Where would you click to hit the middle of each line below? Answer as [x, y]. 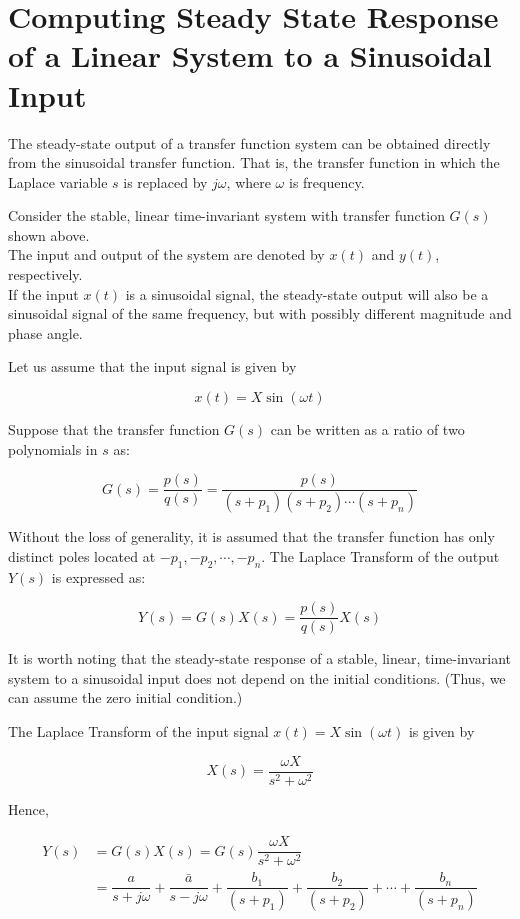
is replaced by [165, 181]
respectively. [45, 274]
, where [248, 181]
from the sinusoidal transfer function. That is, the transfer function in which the [254, 162]
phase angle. [45, 332]
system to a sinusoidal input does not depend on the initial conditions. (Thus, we [257, 677]
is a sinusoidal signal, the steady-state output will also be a [307, 293]
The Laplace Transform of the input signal [138, 730]
